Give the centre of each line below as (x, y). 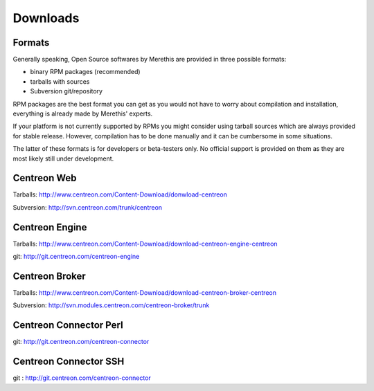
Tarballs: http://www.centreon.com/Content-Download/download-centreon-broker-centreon (145, 293)
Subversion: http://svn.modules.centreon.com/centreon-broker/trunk (111, 305)
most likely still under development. (63, 158)
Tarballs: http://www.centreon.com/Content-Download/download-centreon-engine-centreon (145, 244)
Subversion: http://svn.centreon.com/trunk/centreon (88, 207)
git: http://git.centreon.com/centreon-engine (76, 257)
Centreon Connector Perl (68, 325)
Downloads (46, 18)
